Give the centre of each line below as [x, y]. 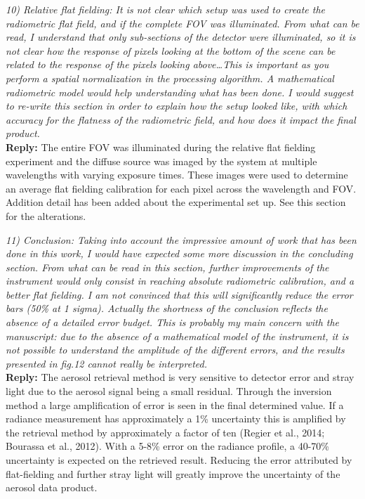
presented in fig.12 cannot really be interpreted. [106, 363]
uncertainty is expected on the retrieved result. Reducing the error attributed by [179, 460]
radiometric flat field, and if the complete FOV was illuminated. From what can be [182, 23]
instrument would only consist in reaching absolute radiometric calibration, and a [180, 281]
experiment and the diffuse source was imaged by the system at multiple [161, 161]
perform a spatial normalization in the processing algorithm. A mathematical [170, 78]
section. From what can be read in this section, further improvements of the [167, 267]
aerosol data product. [52, 487]
